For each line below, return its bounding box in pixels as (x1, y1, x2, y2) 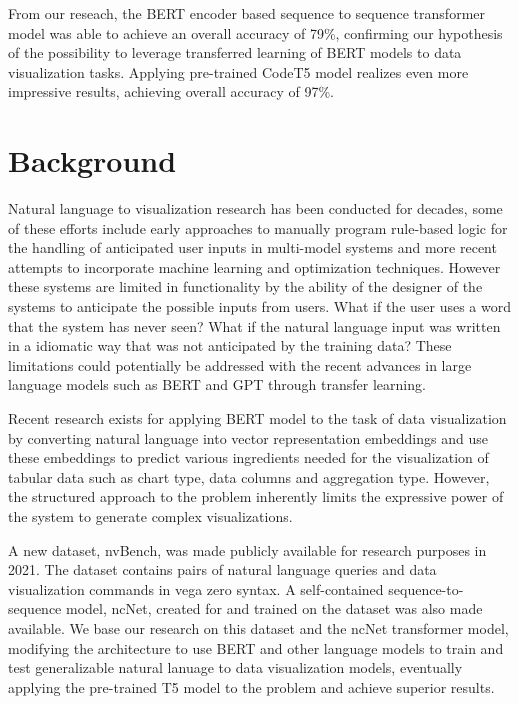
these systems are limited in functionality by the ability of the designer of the (8, 276, 483, 297)
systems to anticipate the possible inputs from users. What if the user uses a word (8, 296, 512, 317)
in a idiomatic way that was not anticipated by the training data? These (8, 335, 452, 356)
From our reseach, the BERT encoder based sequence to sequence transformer (8, 3, 485, 23)
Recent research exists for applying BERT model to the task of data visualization (8, 408, 507, 429)
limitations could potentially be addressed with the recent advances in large (8, 354, 472, 375)
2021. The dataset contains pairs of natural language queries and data (8, 559, 437, 580)
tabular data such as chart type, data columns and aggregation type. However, (8, 466, 490, 487)
